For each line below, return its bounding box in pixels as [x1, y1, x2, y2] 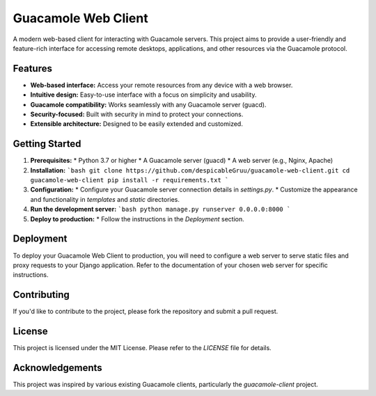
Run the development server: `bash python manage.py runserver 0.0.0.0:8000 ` [30, 205, 291, 214]
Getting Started [13, 138, 81, 150]
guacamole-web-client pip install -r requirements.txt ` [30, 176, 229, 184]
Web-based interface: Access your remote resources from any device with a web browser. [30, 81, 293, 89]
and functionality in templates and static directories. [30, 195, 180, 203]
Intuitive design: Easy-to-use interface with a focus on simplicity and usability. [30, 90, 257, 99]
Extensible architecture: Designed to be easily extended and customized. [30, 120, 243, 128]
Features [13, 63, 52, 74]
